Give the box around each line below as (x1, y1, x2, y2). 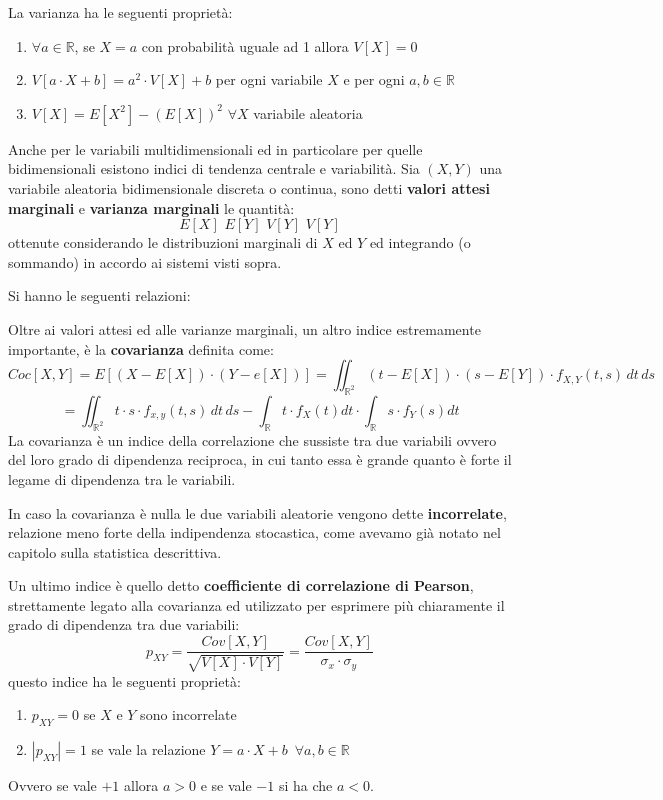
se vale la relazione (91, 738, 206, 759)
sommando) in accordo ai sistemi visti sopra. (8, 251, 282, 272)
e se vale (200, 774, 252, 795)
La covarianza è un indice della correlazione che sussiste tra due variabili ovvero (8, 429, 497, 450)
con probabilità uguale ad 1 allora (141, 35, 349, 56)
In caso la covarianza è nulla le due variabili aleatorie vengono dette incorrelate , (8, 502, 507, 523)
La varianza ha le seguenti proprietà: (8, 2, 233, 22)
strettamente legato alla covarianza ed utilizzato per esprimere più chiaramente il (8, 594, 505, 615)
